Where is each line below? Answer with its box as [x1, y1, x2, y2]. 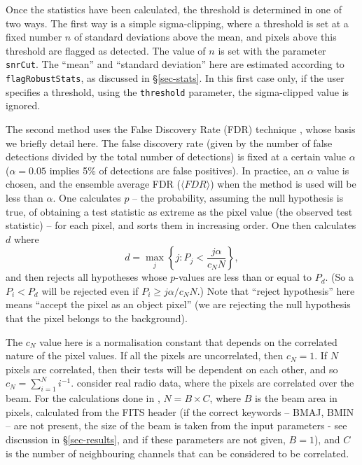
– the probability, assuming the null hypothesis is [132, 190, 344, 204]
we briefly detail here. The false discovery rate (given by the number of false [6, 135, 333, 150]
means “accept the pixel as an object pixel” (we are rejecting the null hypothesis [6, 297, 351, 312]
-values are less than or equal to [175, 270, 312, 284]
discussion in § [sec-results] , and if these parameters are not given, [6, 432, 286, 447]
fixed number [6, 29, 62, 44]
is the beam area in [254, 391, 337, 405]
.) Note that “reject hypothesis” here [197, 283, 355, 298]
